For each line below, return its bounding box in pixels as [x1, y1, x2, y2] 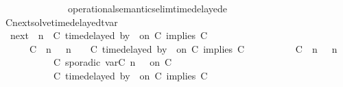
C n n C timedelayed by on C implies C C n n [29, 41, 338, 55]
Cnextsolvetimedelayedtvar [5, 14, 118, 29]
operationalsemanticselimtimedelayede [67, 1, 227, 15]
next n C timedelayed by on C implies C [10, 28, 208, 42]
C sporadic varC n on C [53, 55, 172, 69]
